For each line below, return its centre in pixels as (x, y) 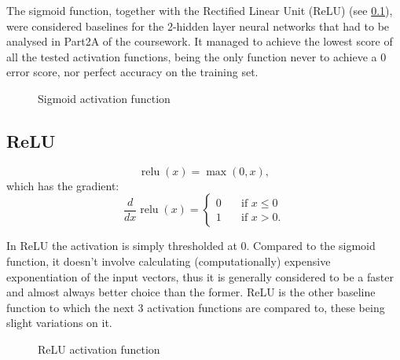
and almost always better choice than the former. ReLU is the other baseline (191, 292)
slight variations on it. (59, 323)
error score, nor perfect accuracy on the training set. (132, 72)
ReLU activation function (99, 349)
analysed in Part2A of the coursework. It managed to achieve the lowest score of (200, 41)
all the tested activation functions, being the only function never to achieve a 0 (196, 56)
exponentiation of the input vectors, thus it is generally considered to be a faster (200, 276)
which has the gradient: (63, 185)
